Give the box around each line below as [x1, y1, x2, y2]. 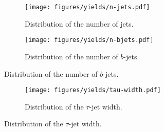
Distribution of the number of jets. [25, 18, 134, 29]
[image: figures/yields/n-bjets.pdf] [25, 36, 154, 44]
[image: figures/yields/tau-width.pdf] [25, 86, 161, 94]
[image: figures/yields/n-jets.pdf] [25, 4, 150, 11]
